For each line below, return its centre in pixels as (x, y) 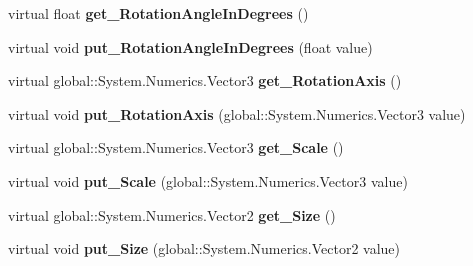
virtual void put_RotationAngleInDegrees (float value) (190, 46)
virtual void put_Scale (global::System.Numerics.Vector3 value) (208, 180)
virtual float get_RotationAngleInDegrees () (158, 13)
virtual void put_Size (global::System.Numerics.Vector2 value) (204, 248)
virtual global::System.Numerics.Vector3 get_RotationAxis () (205, 80)
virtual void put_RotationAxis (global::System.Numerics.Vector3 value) (237, 113)
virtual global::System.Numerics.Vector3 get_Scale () (176, 147)
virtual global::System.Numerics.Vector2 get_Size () (172, 214)
